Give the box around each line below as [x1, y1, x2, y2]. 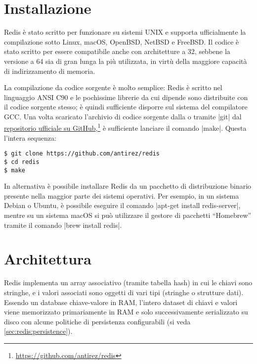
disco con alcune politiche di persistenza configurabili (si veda [4, 316, 191, 326]
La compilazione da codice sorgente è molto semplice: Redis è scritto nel [4, 82, 222, 93]
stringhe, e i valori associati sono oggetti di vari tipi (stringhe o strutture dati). [4, 287, 244, 297]
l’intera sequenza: [4, 132, 56, 143]
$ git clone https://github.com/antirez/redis [4, 150, 160, 157]
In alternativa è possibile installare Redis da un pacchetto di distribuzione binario [4, 181, 252, 191]
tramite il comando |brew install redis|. [4, 219, 122, 230]
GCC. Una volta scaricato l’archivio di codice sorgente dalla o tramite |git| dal [4, 111, 242, 121]
